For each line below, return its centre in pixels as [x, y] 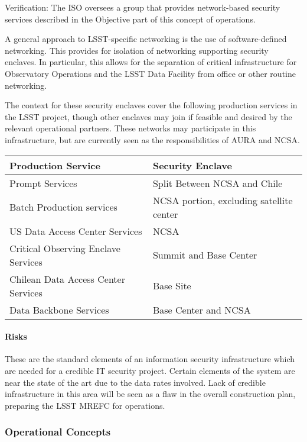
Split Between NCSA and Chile [218, 183]
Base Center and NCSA [202, 309]
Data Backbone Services [59, 309]
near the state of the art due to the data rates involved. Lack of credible [135, 382]
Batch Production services [63, 207]
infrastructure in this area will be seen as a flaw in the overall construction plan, [150, 394]
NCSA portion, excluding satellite [223, 200]
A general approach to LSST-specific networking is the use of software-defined [146, 39]
